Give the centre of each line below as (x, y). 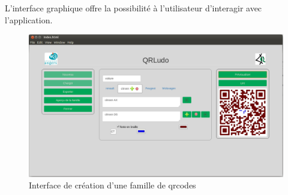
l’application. (29, 19)
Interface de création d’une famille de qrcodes (112, 185)
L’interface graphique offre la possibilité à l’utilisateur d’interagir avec (133, 8)
